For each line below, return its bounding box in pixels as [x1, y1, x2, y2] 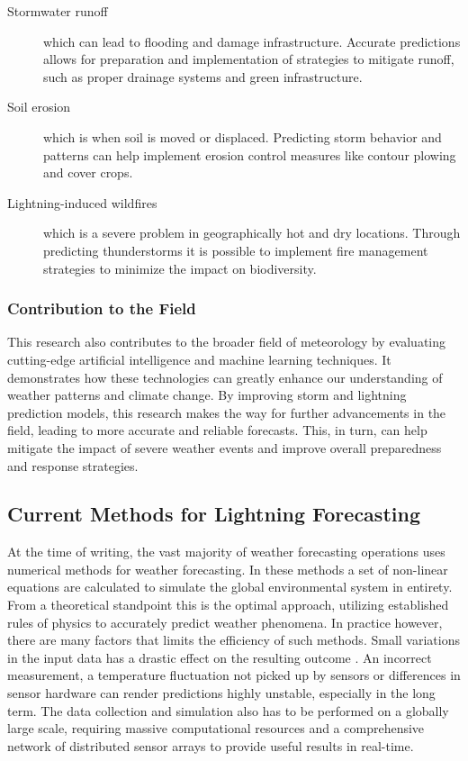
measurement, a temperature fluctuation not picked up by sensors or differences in [7, 666, 461, 684]
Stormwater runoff [7, 2, 108, 20]
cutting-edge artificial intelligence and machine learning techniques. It [7, 349, 391, 368]
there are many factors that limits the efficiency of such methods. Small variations [7, 630, 460, 649]
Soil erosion [7, 97, 71, 116]
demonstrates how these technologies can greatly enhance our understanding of [7, 367, 443, 386]
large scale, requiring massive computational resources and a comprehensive [7, 719, 425, 738]
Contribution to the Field [7, 297, 196, 320]
